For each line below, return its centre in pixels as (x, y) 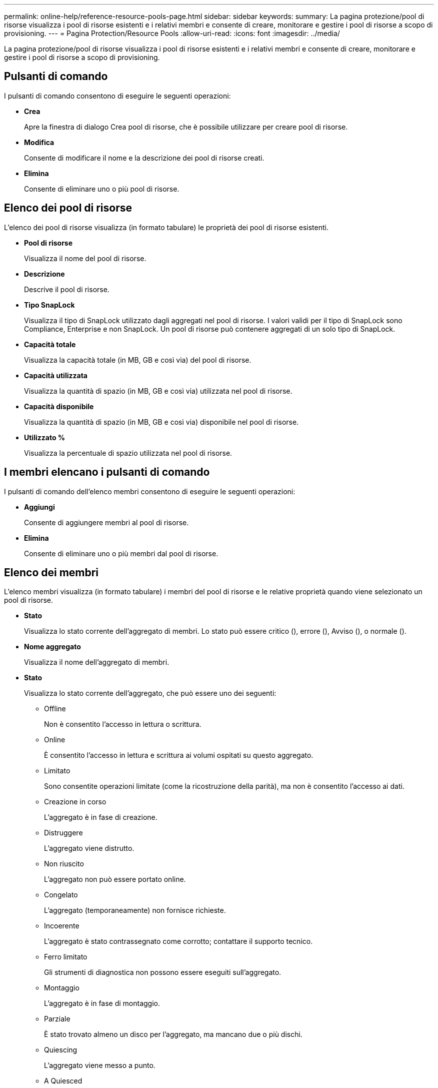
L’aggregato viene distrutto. (89, 848)
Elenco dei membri (51, 572)
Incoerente (62, 926)
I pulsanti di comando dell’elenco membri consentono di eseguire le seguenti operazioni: (150, 491)
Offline (55, 709)
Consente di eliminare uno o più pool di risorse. (102, 189)
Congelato (61, 895)
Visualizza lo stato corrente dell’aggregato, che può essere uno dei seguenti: (150, 693)
